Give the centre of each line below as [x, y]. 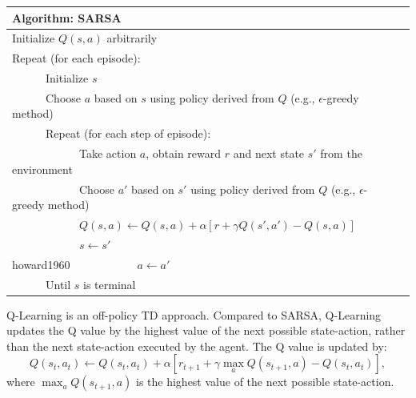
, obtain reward [184, 153]
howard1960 [41, 264]
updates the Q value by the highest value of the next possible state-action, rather [206, 330]
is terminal [110, 284]
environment [42, 169]
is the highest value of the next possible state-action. [265, 382]
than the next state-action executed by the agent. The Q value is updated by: [197, 346]
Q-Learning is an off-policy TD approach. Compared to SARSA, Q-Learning [194, 314]
